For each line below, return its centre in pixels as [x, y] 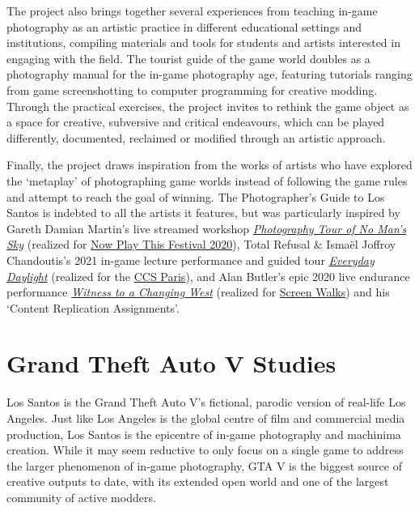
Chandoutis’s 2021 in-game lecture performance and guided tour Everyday [190, 260]
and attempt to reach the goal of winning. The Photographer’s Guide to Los [196, 196]
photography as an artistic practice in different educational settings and [184, 26]
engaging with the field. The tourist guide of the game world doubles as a [188, 58]
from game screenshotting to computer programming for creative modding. [192, 89]
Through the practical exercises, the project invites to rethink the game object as [208, 106]
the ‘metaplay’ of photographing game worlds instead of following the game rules [207, 180]
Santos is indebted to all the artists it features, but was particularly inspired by [203, 213]
